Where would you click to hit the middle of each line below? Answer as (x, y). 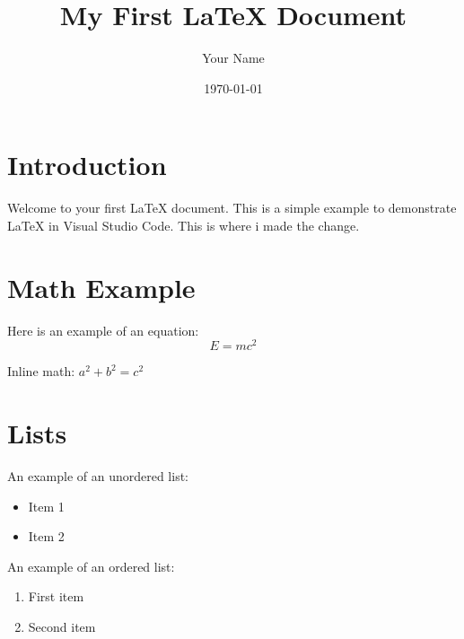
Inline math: (41, 371)
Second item (62, 626)
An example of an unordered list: (98, 475)
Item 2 (46, 536)
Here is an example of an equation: (103, 330)
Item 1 (46, 506)
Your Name (233, 58)
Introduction (87, 165)
